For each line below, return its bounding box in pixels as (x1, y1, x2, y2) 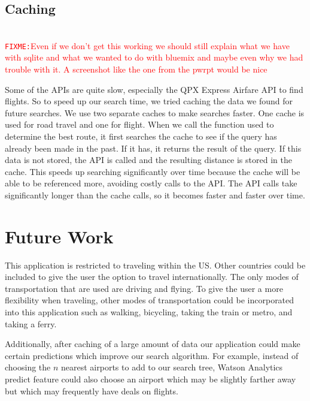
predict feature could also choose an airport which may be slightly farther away (5, 373, 296, 385)
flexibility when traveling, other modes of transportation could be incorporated (5, 294, 294, 306)
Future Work (5, 224, 114, 248)
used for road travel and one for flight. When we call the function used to (5, 118, 274, 131)
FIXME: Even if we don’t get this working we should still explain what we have (5, 39, 290, 52)
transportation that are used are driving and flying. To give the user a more (5, 282, 283, 294)
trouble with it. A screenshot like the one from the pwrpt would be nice (5, 63, 268, 76)
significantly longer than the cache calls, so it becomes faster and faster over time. (5, 188, 305, 201)
